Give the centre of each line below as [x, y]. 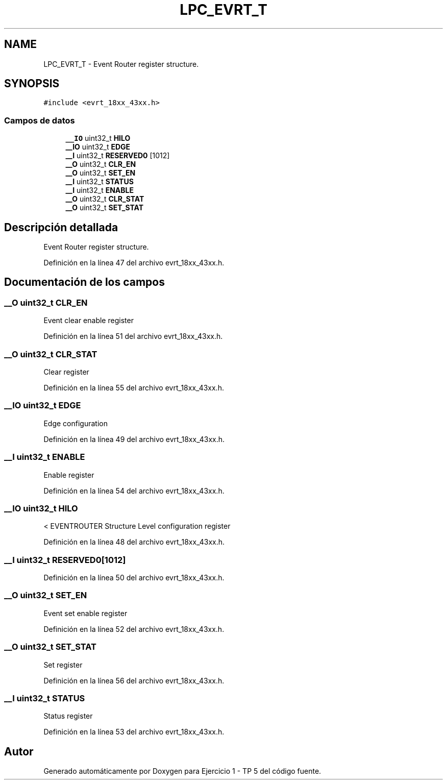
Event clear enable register [89, 321]
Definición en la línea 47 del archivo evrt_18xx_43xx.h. [134, 263]
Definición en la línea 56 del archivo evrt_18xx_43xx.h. [134, 680]
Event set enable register [85, 613]
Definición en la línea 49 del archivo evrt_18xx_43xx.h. [134, 439]
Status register [68, 716]
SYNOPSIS [32, 84]
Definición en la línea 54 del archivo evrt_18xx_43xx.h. [134, 491]
